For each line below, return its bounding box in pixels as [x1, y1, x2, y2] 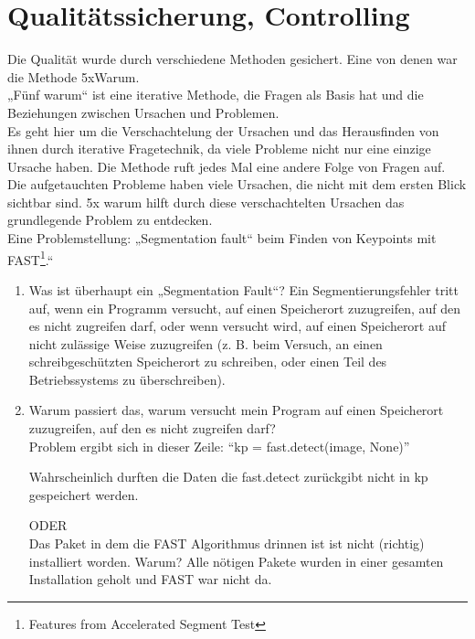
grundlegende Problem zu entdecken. [7, 210, 213, 229]
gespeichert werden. [28, 485, 139, 504]
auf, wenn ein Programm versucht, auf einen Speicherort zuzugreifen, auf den [28, 298, 461, 317]
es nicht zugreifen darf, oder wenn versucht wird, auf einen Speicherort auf [28, 316, 447, 335]
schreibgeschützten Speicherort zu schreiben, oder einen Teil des [28, 352, 387, 371]
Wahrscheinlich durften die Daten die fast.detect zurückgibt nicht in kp [28, 467, 428, 486]
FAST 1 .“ [7, 247, 54, 269]
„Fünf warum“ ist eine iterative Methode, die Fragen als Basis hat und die [7, 85, 424, 104]
